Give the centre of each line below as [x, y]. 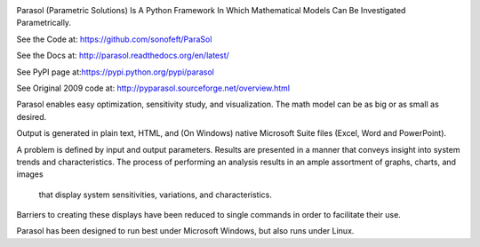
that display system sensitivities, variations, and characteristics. [156, 195]
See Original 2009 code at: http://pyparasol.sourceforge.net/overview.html [153, 88]
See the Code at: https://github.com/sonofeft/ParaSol [114, 39]
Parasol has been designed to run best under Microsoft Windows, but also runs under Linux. [185, 231]
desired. [32, 116]
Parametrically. [44, 23]
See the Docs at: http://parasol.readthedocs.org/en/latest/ [123, 56]
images [30, 174]
